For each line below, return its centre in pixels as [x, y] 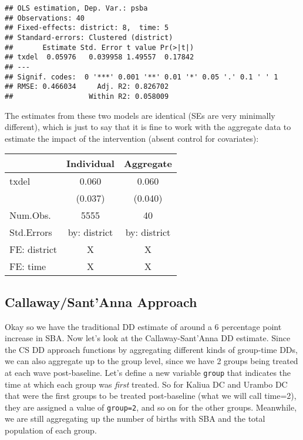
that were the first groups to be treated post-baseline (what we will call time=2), [151, 396]
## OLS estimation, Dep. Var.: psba [76, 8]
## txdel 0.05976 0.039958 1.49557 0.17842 [100, 57]
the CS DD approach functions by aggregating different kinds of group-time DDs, [151, 349]
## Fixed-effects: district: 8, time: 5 [87, 28]
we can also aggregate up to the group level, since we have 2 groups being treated [151, 361]
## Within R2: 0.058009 [87, 96]
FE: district [33, 249]
